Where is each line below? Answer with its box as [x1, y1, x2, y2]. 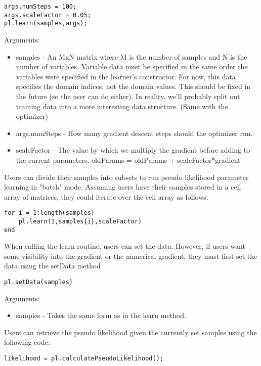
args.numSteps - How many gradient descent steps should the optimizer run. [16, 127, 253, 138]
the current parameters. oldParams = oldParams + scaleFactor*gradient [16, 154, 241, 165]
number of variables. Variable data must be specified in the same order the [16, 61, 248, 72]
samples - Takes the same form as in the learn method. [16, 310, 186, 321]
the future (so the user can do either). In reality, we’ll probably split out [16, 90, 240, 101]
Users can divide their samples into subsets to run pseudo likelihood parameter [4, 171, 249, 182]
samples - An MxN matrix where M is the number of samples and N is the [16, 51, 247, 62]
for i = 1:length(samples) [4, 209, 95, 217]
